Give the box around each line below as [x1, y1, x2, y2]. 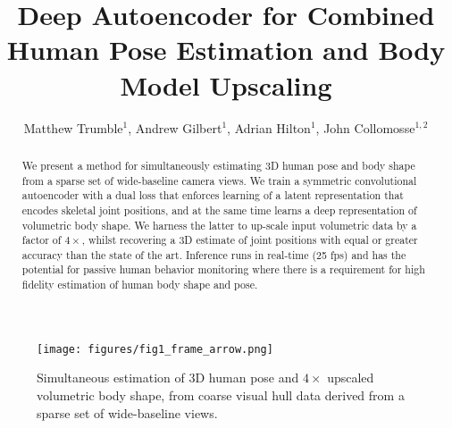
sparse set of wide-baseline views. [37, 403, 218, 422]
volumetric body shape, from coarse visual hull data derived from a [37, 386, 405, 405]
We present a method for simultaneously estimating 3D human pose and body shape [21, 157, 415, 172]
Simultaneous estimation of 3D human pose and [37, 368, 299, 387]
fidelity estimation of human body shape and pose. [21, 277, 258, 292]
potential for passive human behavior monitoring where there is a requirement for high [21, 262, 425, 277]
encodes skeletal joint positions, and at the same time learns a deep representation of [21, 202, 417, 217]
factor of [21, 232, 62, 248]
